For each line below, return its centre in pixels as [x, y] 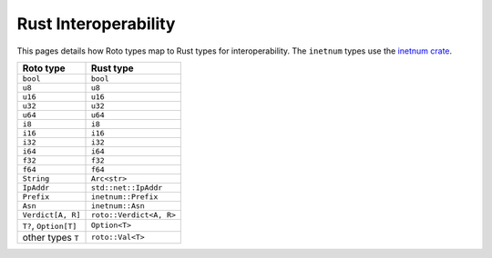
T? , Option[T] [50, 225]
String [36, 179]
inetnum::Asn [118, 206]
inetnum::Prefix [124, 197]
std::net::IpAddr [127, 188]
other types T [51, 237]
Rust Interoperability [96, 24]
